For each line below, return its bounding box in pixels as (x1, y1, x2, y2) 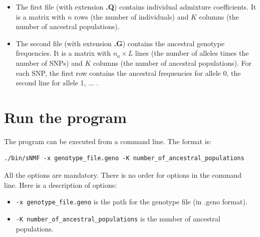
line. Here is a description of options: (4, 179, 117, 190)
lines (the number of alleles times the (135, 48, 249, 58)
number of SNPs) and (16, 57, 83, 68)
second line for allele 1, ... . (16, 77, 99, 88)
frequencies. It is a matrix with (16, 48, 111, 58)
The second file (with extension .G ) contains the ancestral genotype (16, 38, 224, 48)
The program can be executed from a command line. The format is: (4, 136, 211, 146)
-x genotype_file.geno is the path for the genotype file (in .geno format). (16, 196, 247, 207)
